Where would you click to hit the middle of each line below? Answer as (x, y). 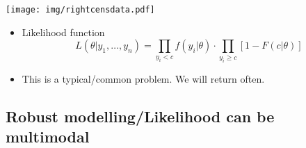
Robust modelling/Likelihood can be (140, 116)
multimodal (48, 136)
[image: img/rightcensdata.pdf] (80, 10)
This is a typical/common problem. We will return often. (143, 78)
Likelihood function (63, 32)
